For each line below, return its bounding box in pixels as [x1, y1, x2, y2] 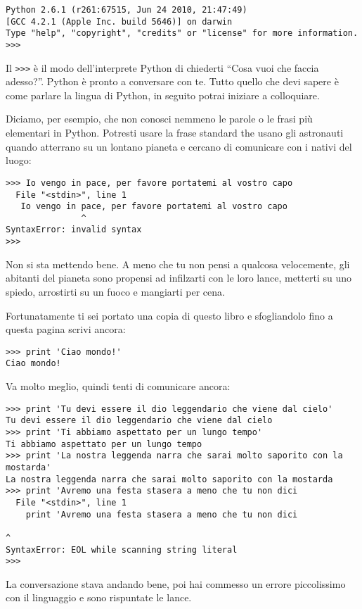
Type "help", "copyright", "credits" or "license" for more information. [6, 28, 358, 39]
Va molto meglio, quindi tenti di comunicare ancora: [6, 379, 231, 394]
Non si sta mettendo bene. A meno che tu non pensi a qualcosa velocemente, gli [6, 256, 350, 271]
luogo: [6, 153, 32, 168]
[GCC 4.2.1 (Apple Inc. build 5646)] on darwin [6, 16, 233, 27]
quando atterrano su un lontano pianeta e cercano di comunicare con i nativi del [6, 139, 352, 153]
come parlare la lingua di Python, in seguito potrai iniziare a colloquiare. [6, 87, 320, 102]
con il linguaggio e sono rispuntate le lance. [6, 590, 192, 605]
